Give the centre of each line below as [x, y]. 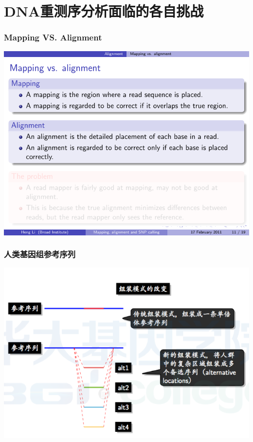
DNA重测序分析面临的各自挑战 [104, 11]
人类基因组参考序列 [40, 254]
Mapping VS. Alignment [53, 37]
